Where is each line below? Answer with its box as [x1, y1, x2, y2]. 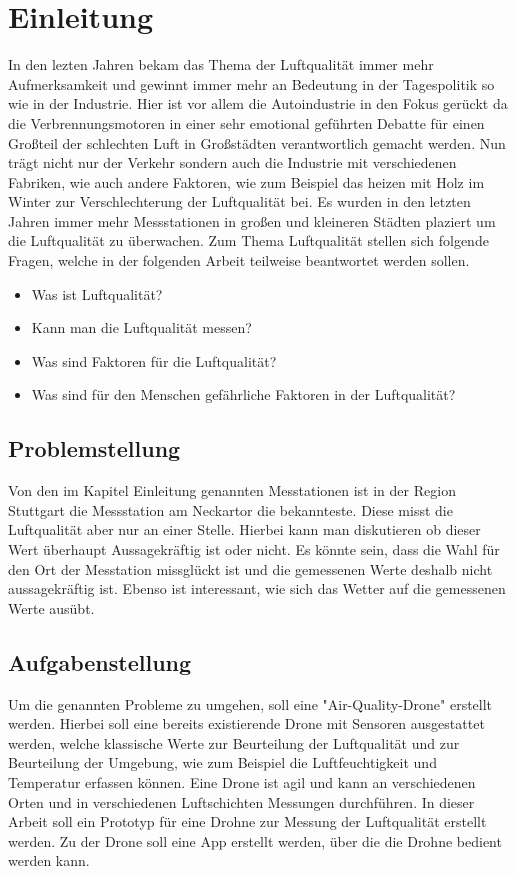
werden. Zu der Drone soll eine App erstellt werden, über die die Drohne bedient [8, 830, 502, 851]
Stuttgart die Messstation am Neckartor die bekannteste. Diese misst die [8, 499, 453, 520]
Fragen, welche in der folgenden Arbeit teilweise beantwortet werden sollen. [8, 250, 470, 271]
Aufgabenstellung [8, 646, 192, 677]
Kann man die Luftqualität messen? [31, 317, 252, 338]
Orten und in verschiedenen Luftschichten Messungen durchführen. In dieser [8, 791, 475, 812]
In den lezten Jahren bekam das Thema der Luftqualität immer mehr [8, 54, 434, 75]
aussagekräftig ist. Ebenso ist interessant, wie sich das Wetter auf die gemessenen [8, 578, 506, 599]
